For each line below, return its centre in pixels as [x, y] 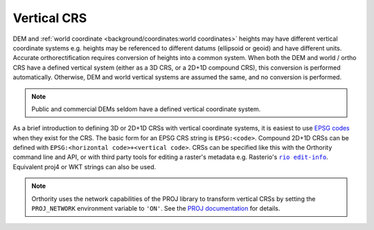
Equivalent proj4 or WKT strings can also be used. [84, 166]
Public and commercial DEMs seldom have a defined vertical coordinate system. [146, 109]
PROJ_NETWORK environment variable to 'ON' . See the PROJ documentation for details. [156, 209]
